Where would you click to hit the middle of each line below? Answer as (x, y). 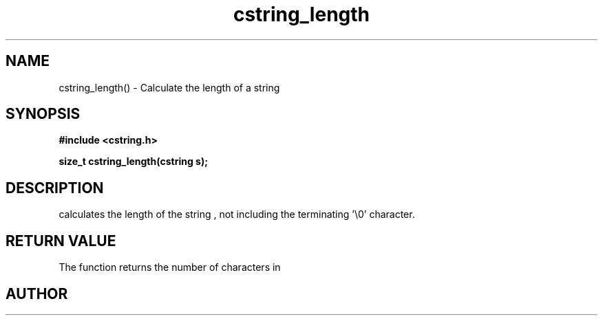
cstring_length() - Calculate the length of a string (169, 87)
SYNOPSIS (43, 114)
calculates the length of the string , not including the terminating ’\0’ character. (237, 214)
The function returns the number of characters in (170, 267)
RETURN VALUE (61, 241)
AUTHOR (37, 294)
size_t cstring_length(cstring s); (134, 162)
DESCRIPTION (55, 188)
